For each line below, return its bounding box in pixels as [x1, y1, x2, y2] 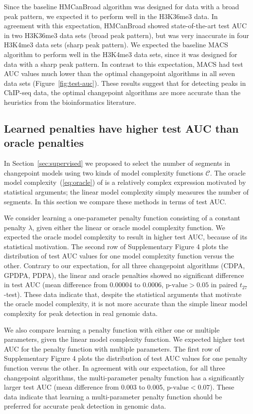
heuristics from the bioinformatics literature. [4, 97, 136, 107]
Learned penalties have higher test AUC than [4, 120, 239, 136]
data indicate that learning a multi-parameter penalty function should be [4, 391, 222, 401]
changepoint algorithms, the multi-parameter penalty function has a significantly [4, 372, 245, 382]
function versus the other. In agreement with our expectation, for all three [4, 363, 225, 373]
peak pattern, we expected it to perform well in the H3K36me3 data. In [4, 11, 218, 21]
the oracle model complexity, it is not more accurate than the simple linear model [4, 298, 248, 309]
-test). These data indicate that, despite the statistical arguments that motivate [4, 289, 242, 299]
